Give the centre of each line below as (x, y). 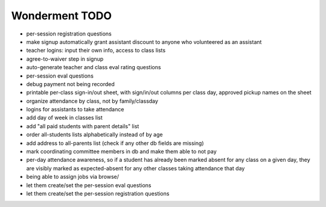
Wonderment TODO (61, 16)
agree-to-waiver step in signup (65, 59)
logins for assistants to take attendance (75, 110)
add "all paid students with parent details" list (83, 126)
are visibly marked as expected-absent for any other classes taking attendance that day (136, 168)
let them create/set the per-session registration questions (98, 193)
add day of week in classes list (64, 118)
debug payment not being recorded (70, 84)
